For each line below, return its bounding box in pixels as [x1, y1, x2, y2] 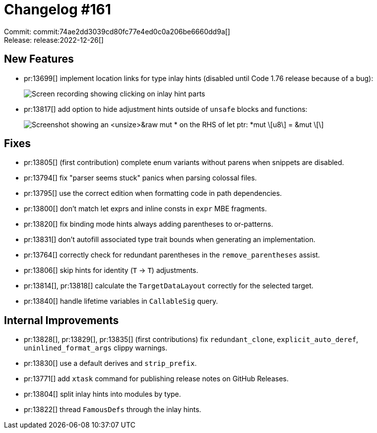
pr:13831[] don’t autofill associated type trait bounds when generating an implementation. [24, 235, 315, 244]
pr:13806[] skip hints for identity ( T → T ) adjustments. [24, 266, 198, 275]
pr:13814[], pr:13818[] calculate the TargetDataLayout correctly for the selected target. [24, 281, 314, 290]
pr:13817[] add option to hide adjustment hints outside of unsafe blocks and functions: [24, 104, 308, 113]
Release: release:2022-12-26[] [4, 35, 104, 44]
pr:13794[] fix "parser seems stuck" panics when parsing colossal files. [24, 173, 257, 182]
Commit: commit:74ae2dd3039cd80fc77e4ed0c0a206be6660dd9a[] [4, 27, 230, 36]
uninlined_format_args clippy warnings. [24, 344, 168, 352]
